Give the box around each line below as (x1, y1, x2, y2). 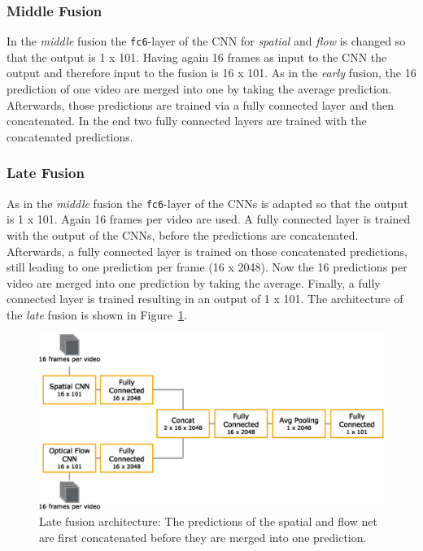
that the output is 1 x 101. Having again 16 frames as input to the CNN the (7, 48, 387, 65)
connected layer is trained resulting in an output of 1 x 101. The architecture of (7, 290, 403, 307)
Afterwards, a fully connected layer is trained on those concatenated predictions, (7, 242, 408, 259)
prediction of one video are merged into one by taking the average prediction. (7, 80, 392, 98)
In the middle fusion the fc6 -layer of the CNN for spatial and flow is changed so (7, 33, 406, 50)
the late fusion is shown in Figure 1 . (7, 306, 187, 323)
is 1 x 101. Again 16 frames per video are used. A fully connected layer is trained (7, 210, 411, 228)
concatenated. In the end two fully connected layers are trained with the (7, 112, 367, 129)
